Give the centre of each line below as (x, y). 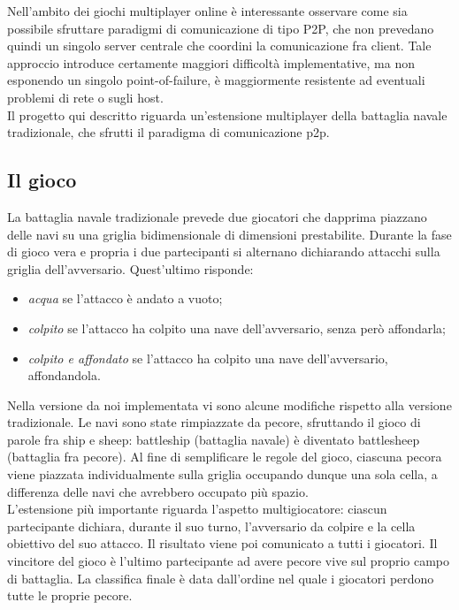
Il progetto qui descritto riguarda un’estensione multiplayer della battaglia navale (227, 114)
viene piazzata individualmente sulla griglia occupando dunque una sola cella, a (222, 474)
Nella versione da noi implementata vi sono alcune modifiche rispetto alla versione (229, 404)
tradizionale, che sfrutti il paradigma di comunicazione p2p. (168, 132)
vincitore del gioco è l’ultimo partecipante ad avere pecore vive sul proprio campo (229, 561)
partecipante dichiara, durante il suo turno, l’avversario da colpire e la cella (211, 526)
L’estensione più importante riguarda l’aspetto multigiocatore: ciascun (197, 509)
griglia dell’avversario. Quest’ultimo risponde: (130, 268)
